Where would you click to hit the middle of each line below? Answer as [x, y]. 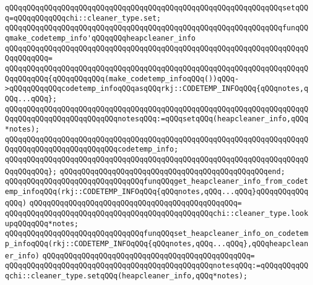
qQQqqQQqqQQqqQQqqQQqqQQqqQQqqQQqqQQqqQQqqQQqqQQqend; [172, 171]
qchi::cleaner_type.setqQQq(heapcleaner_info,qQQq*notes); [126, 276]
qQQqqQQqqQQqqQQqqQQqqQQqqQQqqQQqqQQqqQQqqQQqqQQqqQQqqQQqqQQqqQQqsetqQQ [157, 8]
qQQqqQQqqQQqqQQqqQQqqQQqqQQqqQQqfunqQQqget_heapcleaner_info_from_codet [157, 182]
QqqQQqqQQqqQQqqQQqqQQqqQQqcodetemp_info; [92, 149]
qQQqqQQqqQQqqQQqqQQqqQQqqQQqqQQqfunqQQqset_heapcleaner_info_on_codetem [157, 234]
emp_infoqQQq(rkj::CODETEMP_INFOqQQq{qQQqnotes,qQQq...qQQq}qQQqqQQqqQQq [157, 191]
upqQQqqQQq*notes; [42, 223]
